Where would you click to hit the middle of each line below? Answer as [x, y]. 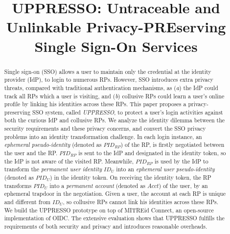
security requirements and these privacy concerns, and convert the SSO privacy [105, 129]
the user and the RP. [31, 153]
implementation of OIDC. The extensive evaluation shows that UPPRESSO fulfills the [114, 218]
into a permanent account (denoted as [98, 185]
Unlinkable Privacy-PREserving [116, 27]
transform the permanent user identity [53, 169]
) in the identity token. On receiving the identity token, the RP [131, 177]
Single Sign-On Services [116, 46]
